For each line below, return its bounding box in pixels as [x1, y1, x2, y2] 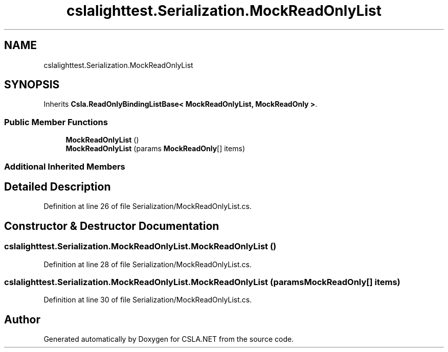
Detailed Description [4, 180, 111, 193]
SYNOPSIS [4, 78, 60, 91]
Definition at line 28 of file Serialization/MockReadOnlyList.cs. [43, 260, 252, 269]
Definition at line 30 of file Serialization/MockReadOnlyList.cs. [43, 295, 252, 304]
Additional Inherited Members [4, 161, 125, 172]
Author [4, 313, 40, 326]
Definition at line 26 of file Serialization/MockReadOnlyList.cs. [43, 202, 252, 211]
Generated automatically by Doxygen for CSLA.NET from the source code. [43, 335, 294, 344]
